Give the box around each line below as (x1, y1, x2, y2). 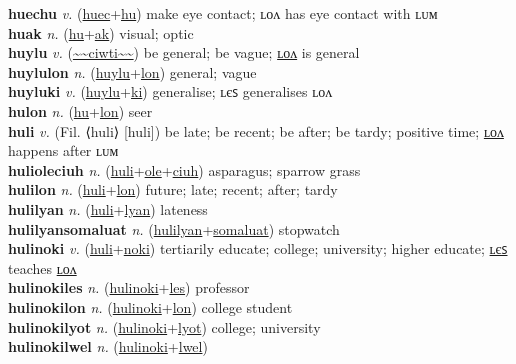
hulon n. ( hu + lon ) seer (8, 100, 153, 121)
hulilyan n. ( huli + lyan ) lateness (8, 198, 208, 219)
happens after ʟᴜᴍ (8, 140, 119, 161)
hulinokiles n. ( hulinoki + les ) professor (8, 277, 250, 298)
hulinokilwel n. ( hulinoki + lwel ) (8, 336, 208, 357)
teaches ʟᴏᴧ (8, 257, 77, 278)
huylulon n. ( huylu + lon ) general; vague (8, 61, 257, 82)
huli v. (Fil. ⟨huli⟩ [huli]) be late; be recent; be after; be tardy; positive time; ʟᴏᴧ (8, 120, 504, 141)
